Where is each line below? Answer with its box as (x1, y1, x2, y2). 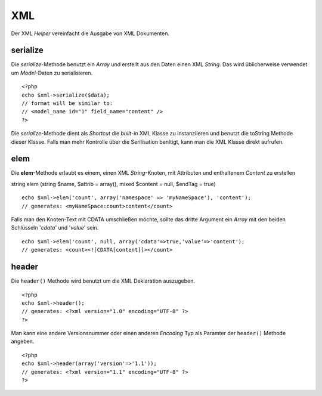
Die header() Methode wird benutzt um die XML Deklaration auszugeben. (11, 277, 196, 284)
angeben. (11, 338, 35, 345)
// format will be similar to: (21, 100, 113, 107)
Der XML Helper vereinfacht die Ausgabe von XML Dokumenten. (11, 30, 170, 37)
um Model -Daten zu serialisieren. (11, 69, 93, 76)
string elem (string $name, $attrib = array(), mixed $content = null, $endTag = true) (11, 180, 216, 187)
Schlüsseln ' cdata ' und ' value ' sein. (11, 224, 99, 231)
